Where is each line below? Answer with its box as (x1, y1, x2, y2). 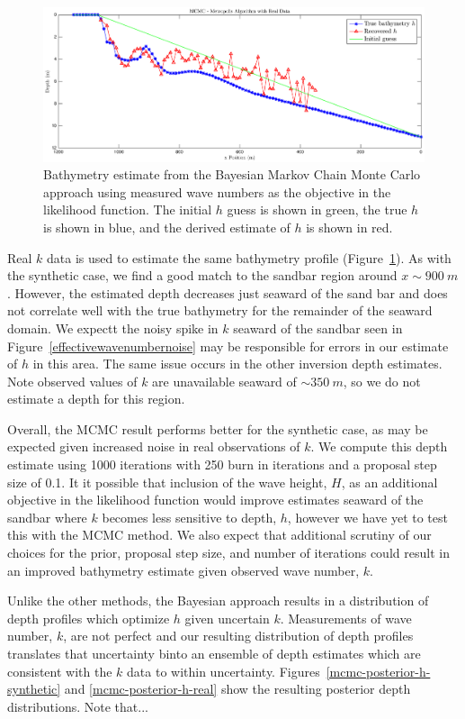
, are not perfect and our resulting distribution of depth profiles (63, 626, 414, 645)
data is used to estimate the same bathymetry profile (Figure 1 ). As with (47, 248, 452, 267)
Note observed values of (7, 371, 138, 390)
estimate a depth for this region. (7, 389, 185, 408)
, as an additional (341, 472, 438, 491)
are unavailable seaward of (152, 371, 297, 390)
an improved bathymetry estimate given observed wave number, (7, 560, 360, 579)
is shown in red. (306, 217, 393, 236)
